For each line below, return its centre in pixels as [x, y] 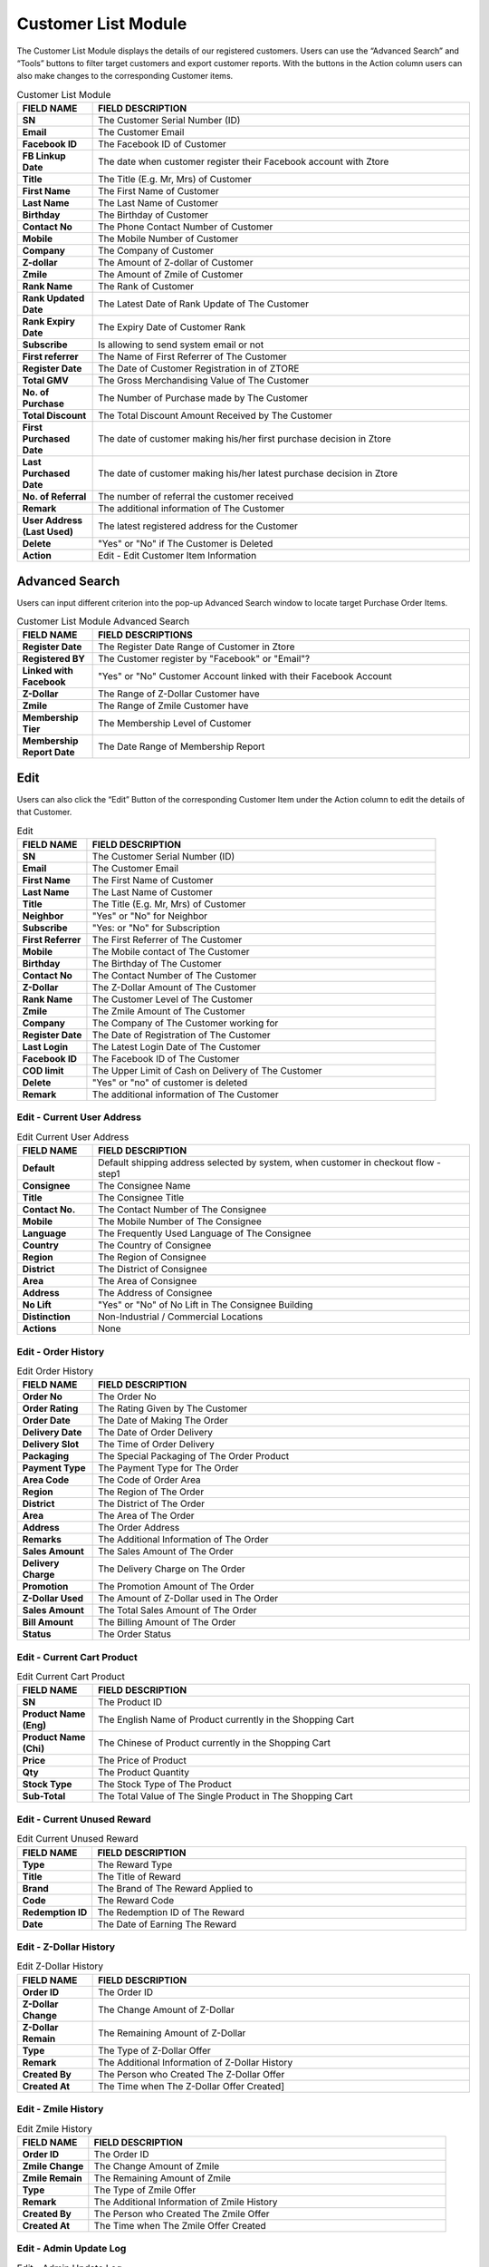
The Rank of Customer [146, 287]
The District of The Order [152, 1503]
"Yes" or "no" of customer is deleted [170, 1083]
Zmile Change [53, 2165]
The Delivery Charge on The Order [172, 1569]
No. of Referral [54, 497]
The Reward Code [136, 1900]
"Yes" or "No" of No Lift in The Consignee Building [206, 1305]
